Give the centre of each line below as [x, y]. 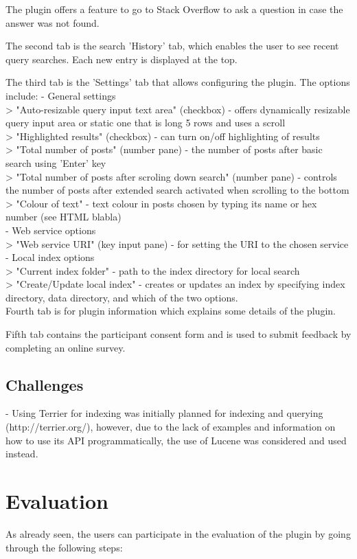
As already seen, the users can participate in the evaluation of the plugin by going [178, 533]
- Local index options [50, 257]
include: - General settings [61, 95]
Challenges [45, 384]
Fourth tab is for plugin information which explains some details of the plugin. [171, 311]
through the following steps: [64, 547]
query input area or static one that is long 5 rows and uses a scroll [146, 123]
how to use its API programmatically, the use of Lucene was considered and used [176, 440]
